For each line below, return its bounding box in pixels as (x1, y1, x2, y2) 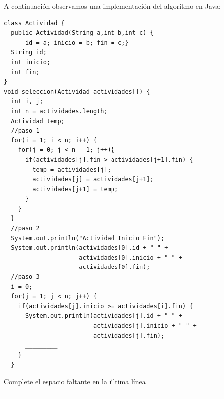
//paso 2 (11, 225, 40, 232)
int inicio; (11, 58, 51, 66)
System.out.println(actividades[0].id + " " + (11, 244, 168, 252)
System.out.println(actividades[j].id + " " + (25, 312, 182, 320)
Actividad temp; (11, 117, 65, 125)
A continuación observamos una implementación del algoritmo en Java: (4, 1, 221, 11)
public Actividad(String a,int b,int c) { (11, 29, 154, 37)
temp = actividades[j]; (32, 166, 111, 173)
